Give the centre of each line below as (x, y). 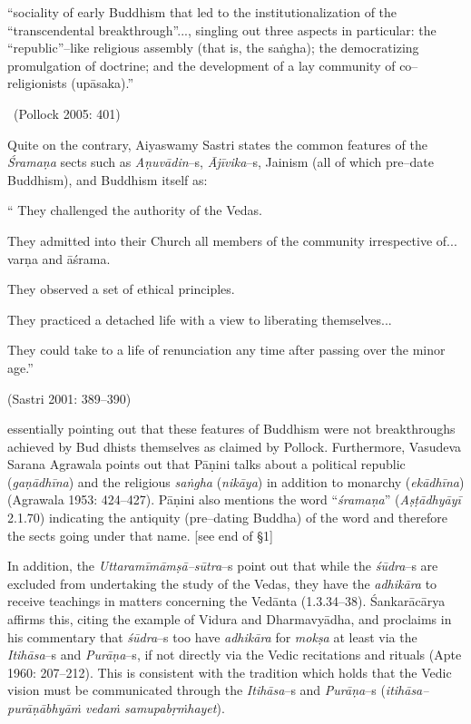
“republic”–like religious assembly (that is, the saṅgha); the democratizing (213, 48)
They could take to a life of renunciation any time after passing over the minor (226, 350)
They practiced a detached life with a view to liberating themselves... (200, 319)
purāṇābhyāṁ (44, 708)
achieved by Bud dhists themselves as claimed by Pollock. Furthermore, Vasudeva (235, 446)
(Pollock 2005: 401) (67, 113)
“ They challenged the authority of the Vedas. (135, 210)
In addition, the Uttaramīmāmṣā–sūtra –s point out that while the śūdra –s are (223, 566)
